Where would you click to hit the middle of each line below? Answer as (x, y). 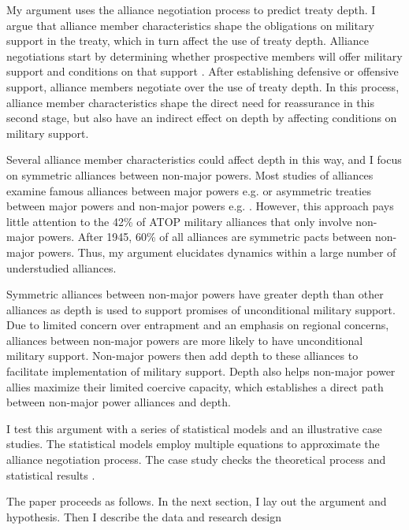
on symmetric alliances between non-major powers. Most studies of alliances (190, 174)
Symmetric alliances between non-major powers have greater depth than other (195, 294)
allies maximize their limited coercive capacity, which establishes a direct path (195, 386)
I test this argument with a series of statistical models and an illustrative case (194, 428)
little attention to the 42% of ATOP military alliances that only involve (179, 221)
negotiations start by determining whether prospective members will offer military (204, 56)
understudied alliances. (61, 267)
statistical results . (51, 474)
